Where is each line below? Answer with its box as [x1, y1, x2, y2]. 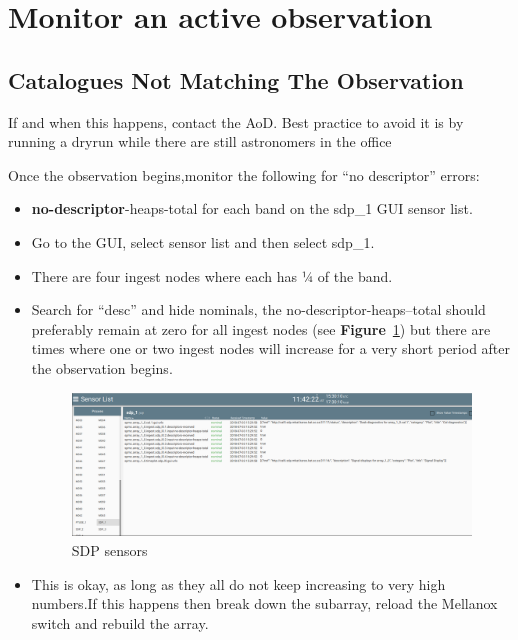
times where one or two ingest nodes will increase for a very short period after [31, 338, 511, 359]
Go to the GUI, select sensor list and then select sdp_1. [31, 231, 375, 252]
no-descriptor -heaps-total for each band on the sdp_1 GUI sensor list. [31, 198, 473, 219]
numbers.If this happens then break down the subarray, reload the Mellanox [31, 593, 498, 614]
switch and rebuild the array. [31, 612, 209, 633]
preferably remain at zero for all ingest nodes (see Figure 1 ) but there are [31, 318, 491, 339]
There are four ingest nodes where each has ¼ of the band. [31, 265, 393, 286]
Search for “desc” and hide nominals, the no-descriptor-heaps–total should [31, 299, 486, 320]
